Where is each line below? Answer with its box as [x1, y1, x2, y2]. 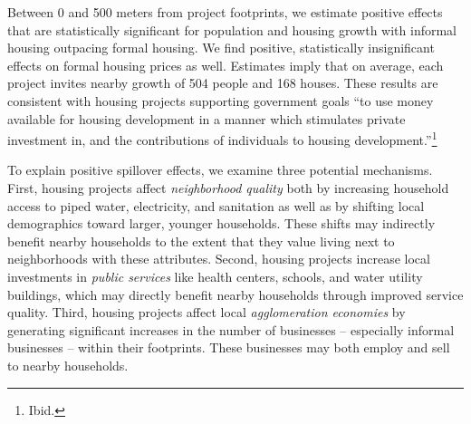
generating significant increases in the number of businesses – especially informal [7, 320, 455, 339]
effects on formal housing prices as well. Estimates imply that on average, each [7, 55, 444, 74]
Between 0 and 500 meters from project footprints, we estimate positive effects [7, 3, 443, 21]
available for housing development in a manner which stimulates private [7, 109, 406, 128]
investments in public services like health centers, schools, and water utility [7, 266, 423, 285]
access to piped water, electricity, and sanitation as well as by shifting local [7, 196, 425, 215]
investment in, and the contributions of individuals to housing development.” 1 [7, 128, 437, 149]
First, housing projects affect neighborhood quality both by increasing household [7, 178, 449, 197]
